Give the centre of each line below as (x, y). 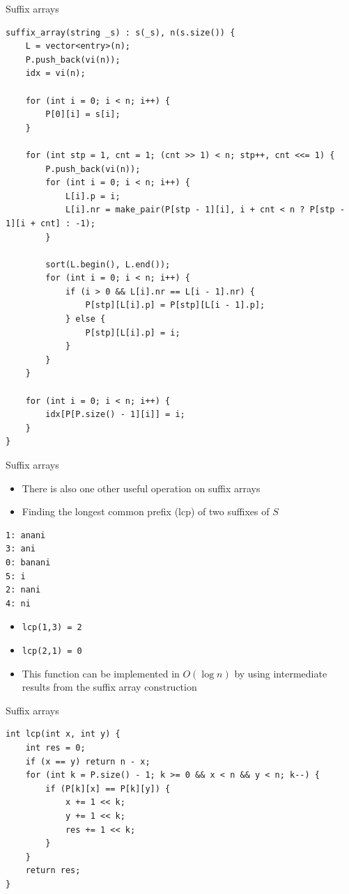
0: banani (28, 562)
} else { (85, 319)
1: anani (26, 535)
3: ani (21, 549)
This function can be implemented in (101, 673)
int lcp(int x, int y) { (63, 734)
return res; (53, 871)
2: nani (23, 590)
